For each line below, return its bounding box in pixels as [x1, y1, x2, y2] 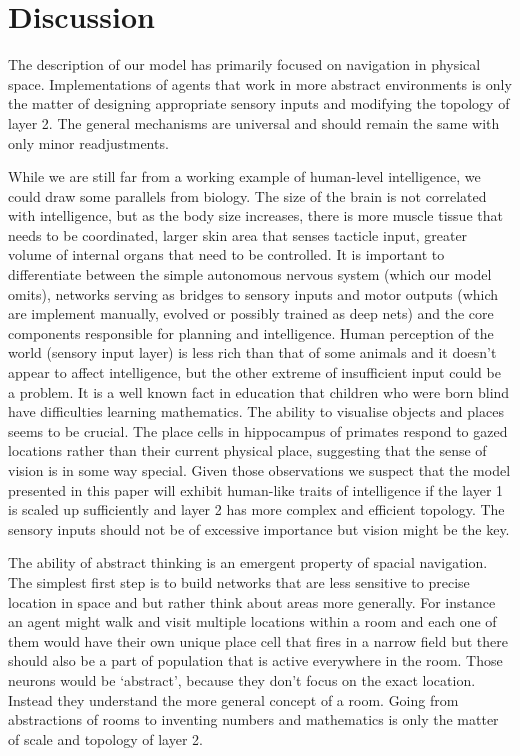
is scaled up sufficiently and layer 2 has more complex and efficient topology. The [8, 499, 505, 520]
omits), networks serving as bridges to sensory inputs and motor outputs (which [8, 283, 499, 304]
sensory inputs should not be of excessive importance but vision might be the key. [8, 518, 510, 539]
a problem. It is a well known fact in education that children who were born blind [8, 381, 510, 402]
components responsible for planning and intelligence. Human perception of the [8, 322, 494, 343]
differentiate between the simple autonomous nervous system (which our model [8, 264, 492, 285]
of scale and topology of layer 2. [8, 728, 203, 749]
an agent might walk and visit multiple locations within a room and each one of [8, 611, 497, 632]
